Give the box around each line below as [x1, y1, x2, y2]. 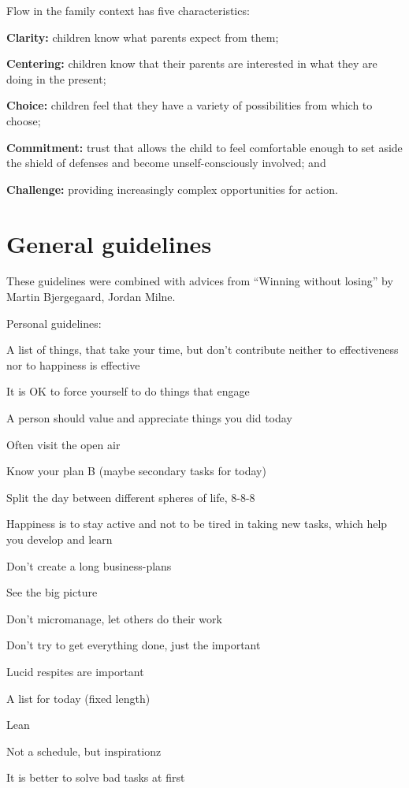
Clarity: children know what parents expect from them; [6, 28, 279, 45]
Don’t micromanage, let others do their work [6, 610, 222, 626]
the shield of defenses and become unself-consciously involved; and [6, 154, 326, 171]
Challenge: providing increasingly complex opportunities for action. [6, 180, 338, 197]
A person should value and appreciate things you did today [6, 410, 292, 426]
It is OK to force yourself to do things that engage [6, 383, 250, 400]
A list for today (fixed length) [6, 689, 151, 706]
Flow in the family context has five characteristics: [6, 2, 250, 18]
